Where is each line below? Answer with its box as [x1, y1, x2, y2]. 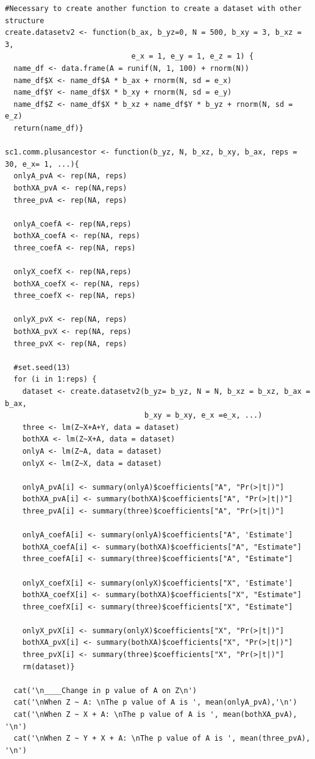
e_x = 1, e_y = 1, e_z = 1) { [131, 52, 254, 61]
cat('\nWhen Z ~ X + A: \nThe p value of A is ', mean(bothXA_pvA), [13, 710, 297, 719]
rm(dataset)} [22, 662, 75, 671]
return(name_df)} [13, 123, 83, 133]
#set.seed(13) [13, 363, 71, 372]
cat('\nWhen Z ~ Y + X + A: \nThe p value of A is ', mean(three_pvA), [13, 734, 311, 743]
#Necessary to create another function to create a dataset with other [5, 4, 302, 13]
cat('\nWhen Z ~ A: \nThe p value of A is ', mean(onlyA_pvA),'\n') [13, 698, 297, 707]
